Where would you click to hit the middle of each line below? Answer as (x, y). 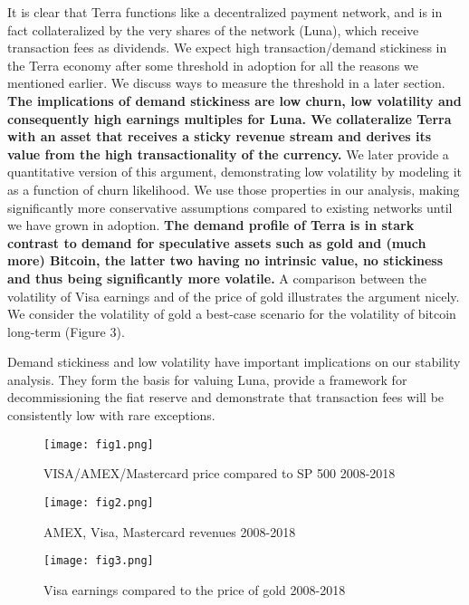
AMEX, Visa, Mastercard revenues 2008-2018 (170, 531)
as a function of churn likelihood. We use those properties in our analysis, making (234, 189)
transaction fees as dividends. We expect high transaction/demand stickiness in (227, 48)
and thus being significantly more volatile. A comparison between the (217, 278)
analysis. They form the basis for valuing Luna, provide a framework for (207, 379)
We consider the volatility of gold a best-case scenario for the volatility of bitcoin (232, 314)
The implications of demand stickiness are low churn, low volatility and (234, 100)
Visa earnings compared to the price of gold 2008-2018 (195, 589)
